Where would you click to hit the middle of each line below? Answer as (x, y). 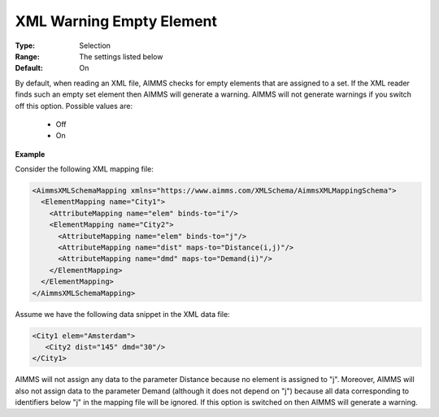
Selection (95, 46)
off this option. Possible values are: (74, 106)
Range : (27, 56)
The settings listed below (121, 56)
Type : (25, 46)
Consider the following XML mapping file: (84, 169)
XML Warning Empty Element (116, 21)
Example (30, 154)
